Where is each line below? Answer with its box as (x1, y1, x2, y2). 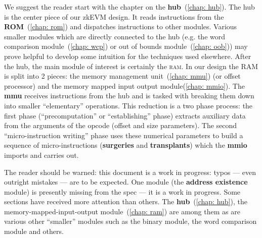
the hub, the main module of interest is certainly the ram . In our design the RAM (4, 61, 258, 71)
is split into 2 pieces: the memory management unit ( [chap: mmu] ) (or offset (4, 71, 241, 81)
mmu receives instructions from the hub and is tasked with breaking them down (4, 90, 254, 101)
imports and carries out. (4, 149, 79, 160)
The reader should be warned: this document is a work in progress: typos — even (4, 166, 256, 177)
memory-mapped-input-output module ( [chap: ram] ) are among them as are (4, 206, 240, 216)
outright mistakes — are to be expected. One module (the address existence (4, 176, 248, 187)
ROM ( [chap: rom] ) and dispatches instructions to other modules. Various (4, 21, 237, 32)
